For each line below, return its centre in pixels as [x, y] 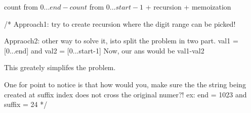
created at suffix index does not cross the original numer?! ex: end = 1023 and [126, 94]
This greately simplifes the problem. [60, 67]
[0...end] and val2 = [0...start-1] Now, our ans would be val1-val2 [104, 50]
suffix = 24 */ [26, 104]
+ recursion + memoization [188, 7]
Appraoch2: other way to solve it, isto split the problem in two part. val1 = [121, 41]
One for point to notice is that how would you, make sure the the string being [125, 84]
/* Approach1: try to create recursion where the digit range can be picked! [120, 23]
